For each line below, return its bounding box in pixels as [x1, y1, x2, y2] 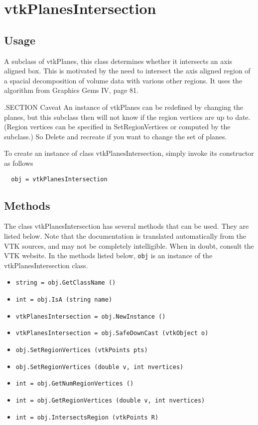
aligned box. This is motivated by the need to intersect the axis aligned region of [4, 65, 251, 76]
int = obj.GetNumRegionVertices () [15, 380, 134, 388]
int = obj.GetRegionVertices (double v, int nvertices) [15, 397, 205, 404]
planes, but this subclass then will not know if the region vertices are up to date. [4, 111, 251, 122]
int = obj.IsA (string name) [15, 296, 113, 304]
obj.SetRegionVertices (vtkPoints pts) [15, 347, 148, 354]
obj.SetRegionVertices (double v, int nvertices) [15, 363, 184, 371]
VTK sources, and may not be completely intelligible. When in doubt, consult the [4, 240, 254, 251]
